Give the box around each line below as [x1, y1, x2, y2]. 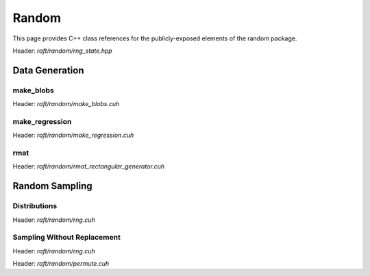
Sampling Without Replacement [12, 233, 121, 242]
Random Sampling [12, 180, 92, 192]
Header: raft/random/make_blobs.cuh [12, 100, 120, 108]
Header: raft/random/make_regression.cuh [12, 131, 134, 140]
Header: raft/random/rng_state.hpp [12, 47, 112, 55]
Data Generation [12, 64, 84, 76]
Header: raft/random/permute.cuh [12, 260, 110, 268]
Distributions [12, 201, 58, 211]
